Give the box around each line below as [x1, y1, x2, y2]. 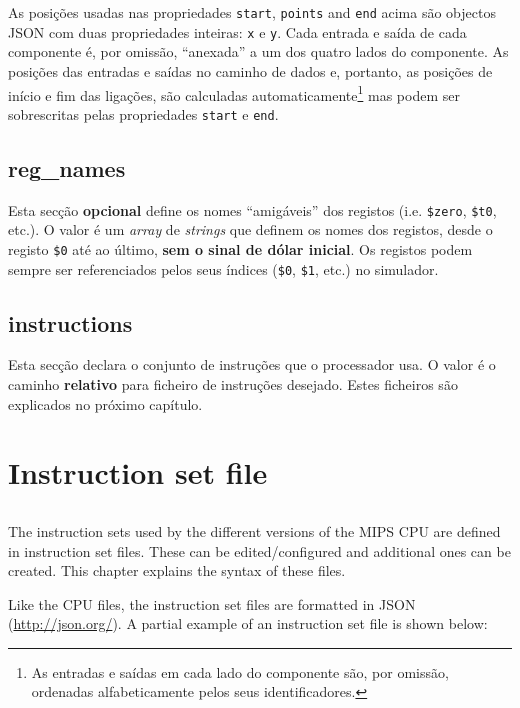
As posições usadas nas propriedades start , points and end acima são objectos [8, 2, 496, 22]
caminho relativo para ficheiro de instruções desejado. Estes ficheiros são [8, 373, 458, 394]
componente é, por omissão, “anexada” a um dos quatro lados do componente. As [8, 41, 509, 62]
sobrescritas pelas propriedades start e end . [8, 103, 279, 124]
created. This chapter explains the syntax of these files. [8, 560, 346, 581]
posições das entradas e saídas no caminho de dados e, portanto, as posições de [8, 60, 493, 81]
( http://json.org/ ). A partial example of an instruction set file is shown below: [8, 613, 488, 634]
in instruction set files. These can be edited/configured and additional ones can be [8, 540, 511, 561]
